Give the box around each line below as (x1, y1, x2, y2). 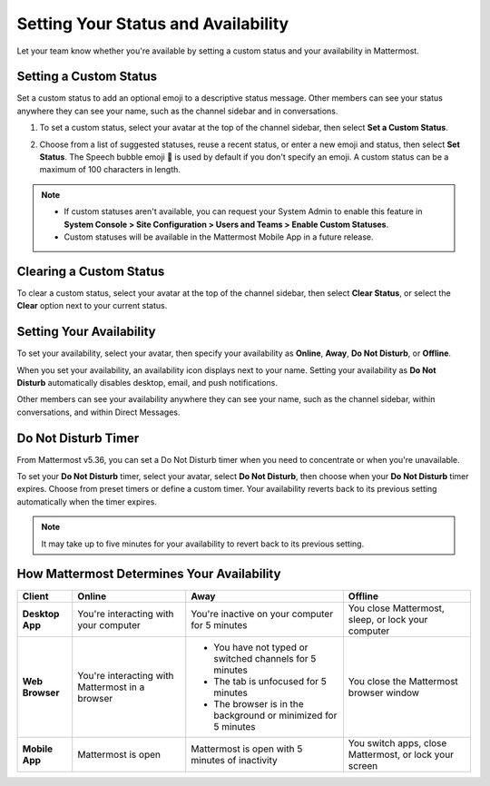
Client (22, 590, 49, 603)
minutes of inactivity (191, 753, 278, 766)
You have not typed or (213, 641, 309, 653)
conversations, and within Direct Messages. (16, 407, 181, 418)
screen (348, 759, 378, 771)
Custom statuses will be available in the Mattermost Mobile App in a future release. (64, 231, 374, 242)
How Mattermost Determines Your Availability (16, 566, 281, 582)
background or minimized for (213, 709, 338, 722)
